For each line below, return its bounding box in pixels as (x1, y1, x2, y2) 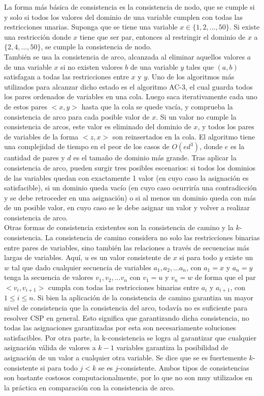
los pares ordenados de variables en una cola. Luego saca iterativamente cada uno (4, 91, 257, 102)
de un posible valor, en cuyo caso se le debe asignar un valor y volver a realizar (4, 202, 250, 213)
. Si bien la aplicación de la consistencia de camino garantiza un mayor (33, 292, 254, 303)
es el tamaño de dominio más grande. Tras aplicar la (73, 152, 237, 163)
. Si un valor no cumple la (156, 111, 237, 122)
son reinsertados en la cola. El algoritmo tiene (112, 131, 255, 142)
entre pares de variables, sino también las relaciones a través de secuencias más (4, 242, 250, 252)
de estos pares (4, 101, 48, 111)
